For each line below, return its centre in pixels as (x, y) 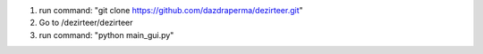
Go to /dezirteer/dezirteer (86, 23)
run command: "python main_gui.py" (106, 35)
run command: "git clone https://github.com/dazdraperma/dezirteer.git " (171, 10)
